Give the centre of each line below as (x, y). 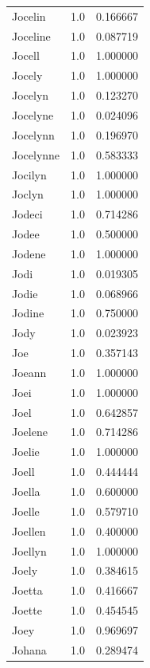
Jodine (28, 313)
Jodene (29, 253)
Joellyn (29, 550)
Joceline (31, 35)
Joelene (30, 432)
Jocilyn (29, 174)
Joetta (27, 590)
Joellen (29, 530)
